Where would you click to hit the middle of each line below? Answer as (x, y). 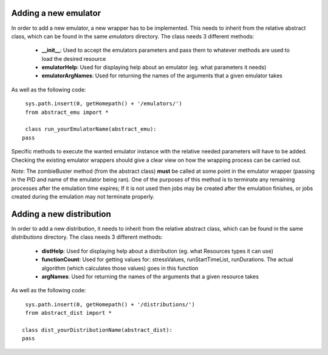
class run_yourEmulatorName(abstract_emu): (91, 129)
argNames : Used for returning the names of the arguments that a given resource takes (150, 276)
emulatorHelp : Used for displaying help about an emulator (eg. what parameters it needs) (154, 68)
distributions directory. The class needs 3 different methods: (87, 237)
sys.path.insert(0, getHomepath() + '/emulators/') (104, 104)
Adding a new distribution (61, 214)
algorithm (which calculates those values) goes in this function (120, 268)
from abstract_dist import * (69, 313)
